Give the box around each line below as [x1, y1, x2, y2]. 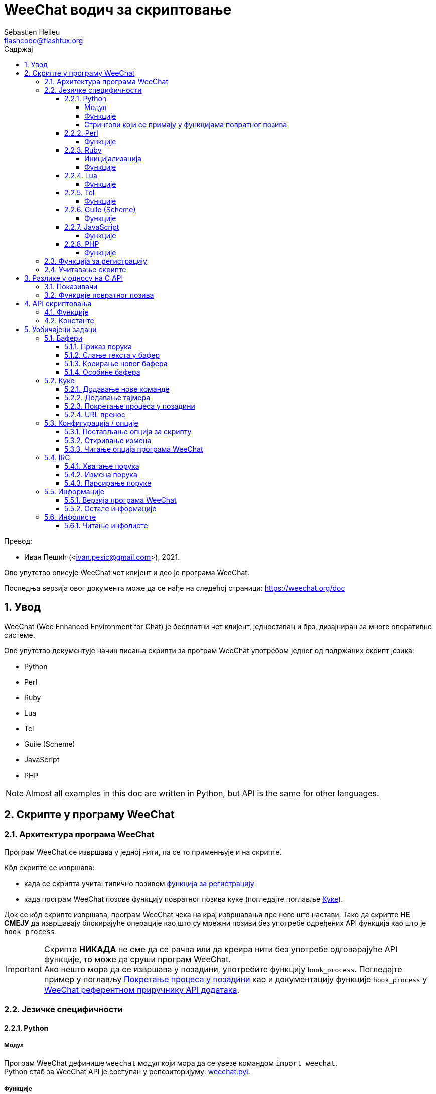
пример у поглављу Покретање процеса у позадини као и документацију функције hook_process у [44, 974, 427, 984]
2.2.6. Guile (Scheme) [64, 205, 136, 214]
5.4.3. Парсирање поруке [64, 478, 152, 487]
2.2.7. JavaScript [64, 222, 119, 231]
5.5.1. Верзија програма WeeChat [64, 495, 177, 504]
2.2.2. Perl [64, 128, 98, 137]
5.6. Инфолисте [44, 512, 96, 521]
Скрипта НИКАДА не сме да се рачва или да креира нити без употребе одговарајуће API [44, 944, 398, 954]
